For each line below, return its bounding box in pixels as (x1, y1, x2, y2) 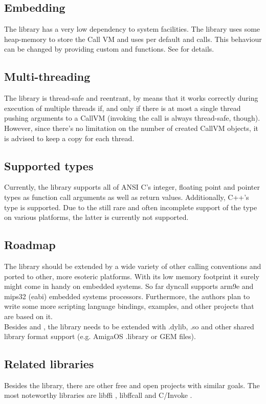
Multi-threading (4, 69, 91, 84)
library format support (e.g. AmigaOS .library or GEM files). (4, 331, 196, 342)
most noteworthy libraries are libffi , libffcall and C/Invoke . (4, 390, 192, 400)
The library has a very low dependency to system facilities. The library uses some (4, 24, 260, 34)
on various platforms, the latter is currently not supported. (4, 212, 189, 222)
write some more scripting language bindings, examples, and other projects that (4, 301, 254, 311)
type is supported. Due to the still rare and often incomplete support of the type (4, 201, 257, 212)
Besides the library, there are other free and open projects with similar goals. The (4, 379, 260, 390)
